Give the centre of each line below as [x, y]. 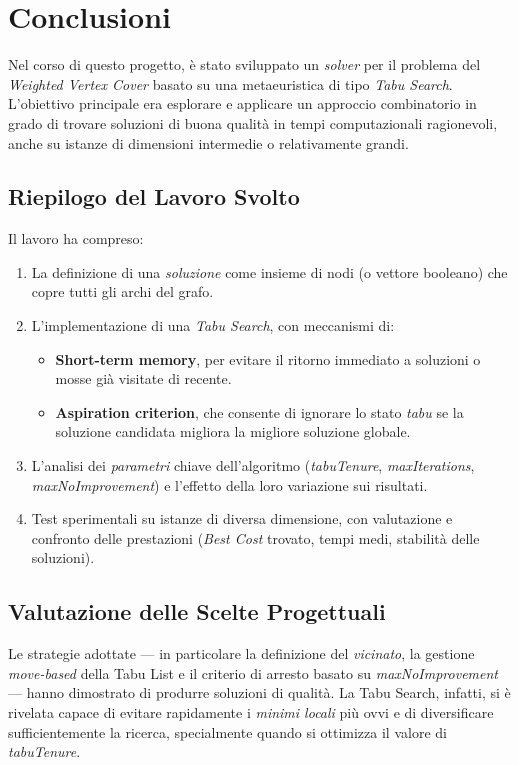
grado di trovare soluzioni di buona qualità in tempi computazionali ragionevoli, [253, 122]
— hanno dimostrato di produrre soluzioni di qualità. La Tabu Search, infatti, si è [259, 692]
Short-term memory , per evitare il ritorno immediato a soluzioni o [268, 358]
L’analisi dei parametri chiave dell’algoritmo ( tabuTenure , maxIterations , [253, 465]
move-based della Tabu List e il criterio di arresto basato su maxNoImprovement [253, 672]
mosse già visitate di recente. [143, 378]
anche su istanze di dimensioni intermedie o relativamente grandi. [208, 142]
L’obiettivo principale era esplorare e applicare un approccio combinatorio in [242, 103]
